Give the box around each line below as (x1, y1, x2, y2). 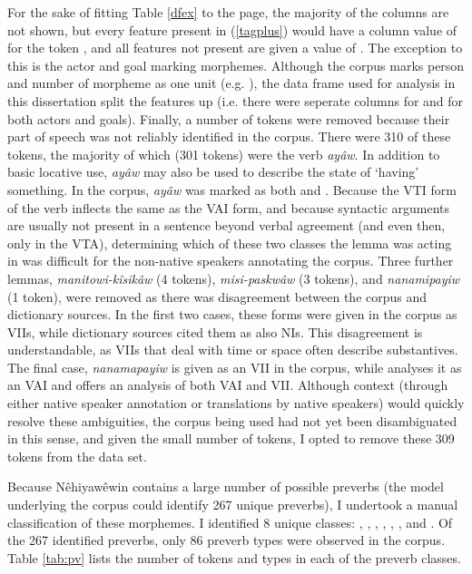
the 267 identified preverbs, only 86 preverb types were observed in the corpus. (7, 530, 446, 550)
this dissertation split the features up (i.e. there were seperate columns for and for (7, 91, 464, 110)
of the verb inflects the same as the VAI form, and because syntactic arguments (7, 198, 450, 217)
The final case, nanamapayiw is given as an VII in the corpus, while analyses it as (7, 357, 462, 376)
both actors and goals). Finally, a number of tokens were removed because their (7, 109, 450, 128)
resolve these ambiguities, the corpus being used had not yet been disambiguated (7, 411, 457, 430)
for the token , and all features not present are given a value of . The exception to (7, 38, 463, 57)
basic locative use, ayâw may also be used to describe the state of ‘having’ (7, 162, 419, 181)
